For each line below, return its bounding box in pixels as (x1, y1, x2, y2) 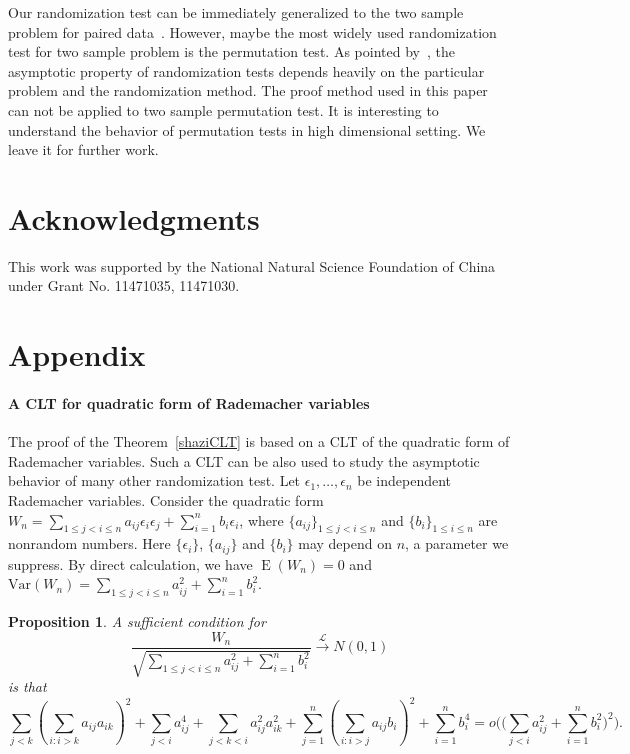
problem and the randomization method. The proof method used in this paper (8, 80, 488, 101)
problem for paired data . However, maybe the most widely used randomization (8, 21, 497, 42)
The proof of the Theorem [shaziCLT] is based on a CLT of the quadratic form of (8, 431, 510, 452)
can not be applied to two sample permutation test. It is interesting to (8, 99, 439, 120)
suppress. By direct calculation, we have (8, 553, 253, 574)
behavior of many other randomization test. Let (8, 470, 301, 491)
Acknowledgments (8, 197, 260, 238)
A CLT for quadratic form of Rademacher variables (8, 393, 370, 414)
